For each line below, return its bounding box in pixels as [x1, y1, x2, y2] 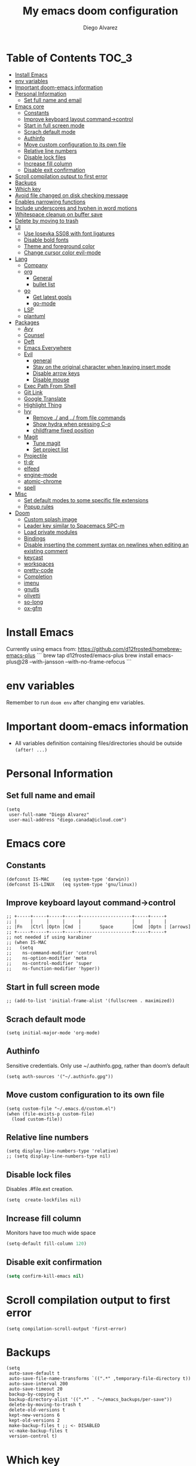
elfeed [23, 465, 40, 472]
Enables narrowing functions [14, 198, 85, 205]
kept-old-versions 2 [8, 1418, 60, 1424]
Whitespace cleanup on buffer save [14, 210, 103, 218]
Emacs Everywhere [23, 344, 72, 351]
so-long [23, 598, 44, 605]
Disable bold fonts [23, 236, 69, 243]
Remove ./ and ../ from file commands [32, 414, 126, 421]
